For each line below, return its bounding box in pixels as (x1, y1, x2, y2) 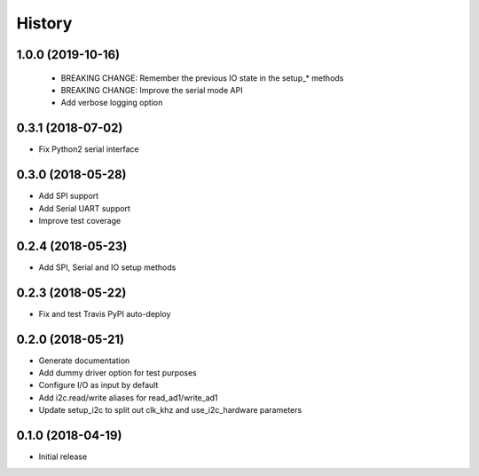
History (16, 13, 73, 33)
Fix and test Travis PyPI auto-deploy (38, 308, 171, 319)
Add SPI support (38, 191, 99, 202)
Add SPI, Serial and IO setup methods (38, 262, 177, 273)
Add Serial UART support (38, 202, 130, 213)
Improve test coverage (38, 215, 122, 226)
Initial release (38, 451, 88, 462)
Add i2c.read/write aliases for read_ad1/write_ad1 (38, 392, 218, 403)
